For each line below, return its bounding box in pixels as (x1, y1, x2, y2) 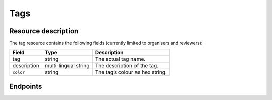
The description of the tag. (95, 62, 159, 69)
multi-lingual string (44, 62, 90, 69)
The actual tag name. (95, 56, 146, 63)
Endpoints (9, 82, 42, 90)
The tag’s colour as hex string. (95, 69, 167, 76)
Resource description (9, 27, 79, 35)
